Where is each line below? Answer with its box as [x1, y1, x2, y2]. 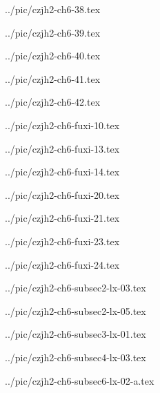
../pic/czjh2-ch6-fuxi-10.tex [5, 117, 120, 132]
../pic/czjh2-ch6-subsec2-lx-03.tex [5, 280, 146, 295]
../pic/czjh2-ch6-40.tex [5, 48, 101, 63]
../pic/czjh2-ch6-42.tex [5, 95, 101, 109]
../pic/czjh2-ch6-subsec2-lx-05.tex [5, 303, 146, 318]
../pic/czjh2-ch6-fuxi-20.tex [5, 187, 120, 202]
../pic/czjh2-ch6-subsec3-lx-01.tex [5, 327, 146, 341]
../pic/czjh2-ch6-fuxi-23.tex [5, 233, 120, 248]
